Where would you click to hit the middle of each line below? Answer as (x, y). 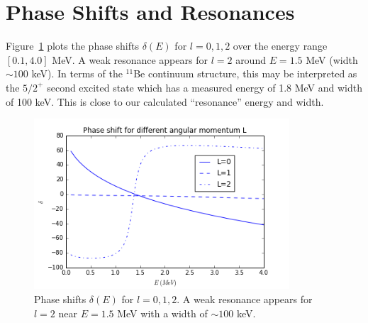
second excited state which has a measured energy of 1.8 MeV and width (205, 87)
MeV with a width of (162, 313)
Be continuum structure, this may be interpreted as (245, 73)
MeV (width (332, 59)
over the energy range (280, 46)
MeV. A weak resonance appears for (130, 59)
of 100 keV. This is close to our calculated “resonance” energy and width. (165, 101)
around (251, 59)
